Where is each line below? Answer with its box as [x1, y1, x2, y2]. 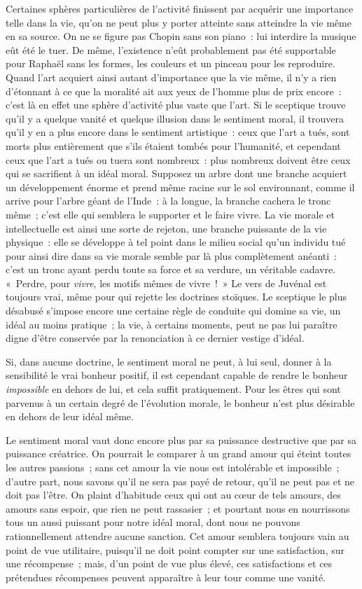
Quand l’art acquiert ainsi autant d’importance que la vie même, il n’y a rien [6, 69, 337, 84]
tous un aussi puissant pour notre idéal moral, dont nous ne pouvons [6, 515, 300, 529]
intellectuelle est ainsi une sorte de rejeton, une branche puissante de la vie [6, 221, 327, 235]
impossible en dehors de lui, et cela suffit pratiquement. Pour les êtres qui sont [6, 382, 341, 396]
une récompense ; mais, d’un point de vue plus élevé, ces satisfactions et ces [6, 556, 333, 571]
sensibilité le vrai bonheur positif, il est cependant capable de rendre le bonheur [6, 368, 348, 382]
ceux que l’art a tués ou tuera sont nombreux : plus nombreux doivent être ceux [6, 152, 351, 167]
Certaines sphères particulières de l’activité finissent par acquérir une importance [6, 1, 354, 15]
